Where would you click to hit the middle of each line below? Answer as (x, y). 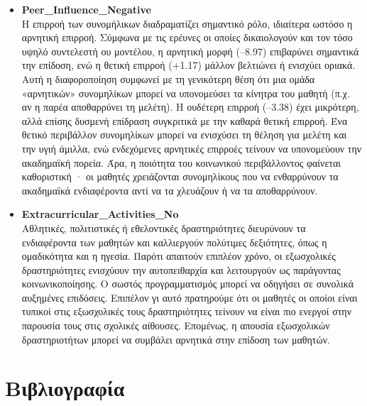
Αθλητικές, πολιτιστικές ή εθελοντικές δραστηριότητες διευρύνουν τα (164, 227)
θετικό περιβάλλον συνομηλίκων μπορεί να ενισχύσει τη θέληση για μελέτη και (184, 135)
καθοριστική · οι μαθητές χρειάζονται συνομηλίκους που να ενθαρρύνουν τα (180, 176)
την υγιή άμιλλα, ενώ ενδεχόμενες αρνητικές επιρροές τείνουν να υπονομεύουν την (192, 148)
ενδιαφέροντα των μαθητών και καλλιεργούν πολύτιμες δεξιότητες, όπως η (174, 242)
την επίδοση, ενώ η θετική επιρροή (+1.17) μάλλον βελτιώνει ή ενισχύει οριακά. (188, 65)
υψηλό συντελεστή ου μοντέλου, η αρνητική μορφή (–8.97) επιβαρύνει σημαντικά (190, 51)
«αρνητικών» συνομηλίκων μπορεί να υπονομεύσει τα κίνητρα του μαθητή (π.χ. (186, 93)
